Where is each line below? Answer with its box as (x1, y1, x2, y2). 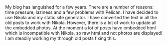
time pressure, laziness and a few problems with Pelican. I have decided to (5, 9, 159, 15)
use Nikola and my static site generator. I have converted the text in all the (5, 15, 157, 20)
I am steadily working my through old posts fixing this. (5, 35, 116, 41)
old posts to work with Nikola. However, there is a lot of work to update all (5, 20, 157, 25)
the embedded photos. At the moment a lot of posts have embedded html (5, 25, 156, 31)
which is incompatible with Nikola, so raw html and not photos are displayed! (5, 30, 163, 36)
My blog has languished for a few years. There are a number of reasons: (5, 4, 154, 10)
